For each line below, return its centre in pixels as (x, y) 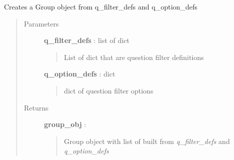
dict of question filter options (109, 90)
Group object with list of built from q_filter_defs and (147, 141)
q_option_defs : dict (80, 74)
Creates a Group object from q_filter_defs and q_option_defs (101, 6)
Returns (36, 107)
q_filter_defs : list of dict (87, 40)
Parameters (41, 23)
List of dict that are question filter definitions (134, 57)
